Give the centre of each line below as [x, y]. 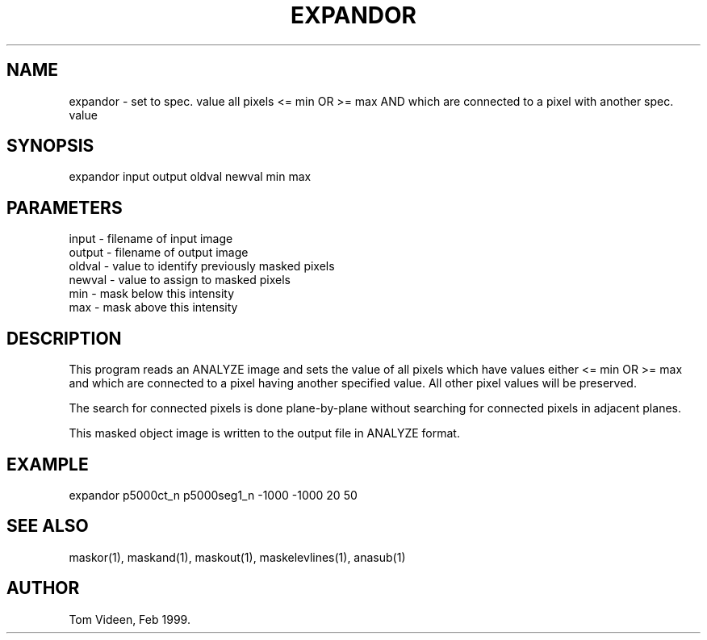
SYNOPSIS [50, 146]
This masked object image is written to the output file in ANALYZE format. [264, 433]
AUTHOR [43, 588]
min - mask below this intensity [152, 294]
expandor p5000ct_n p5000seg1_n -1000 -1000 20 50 [213, 495]
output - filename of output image [159, 253]
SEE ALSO [48, 526]
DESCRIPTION [64, 338]
